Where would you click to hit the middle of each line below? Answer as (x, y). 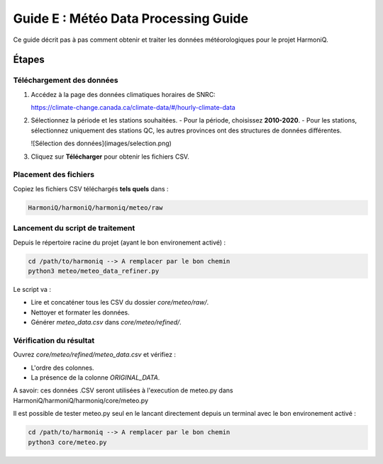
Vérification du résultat (54, 340)
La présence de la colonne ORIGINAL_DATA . (95, 377)
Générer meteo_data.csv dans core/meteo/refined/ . (106, 322)
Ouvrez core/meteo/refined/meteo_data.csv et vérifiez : (95, 355)
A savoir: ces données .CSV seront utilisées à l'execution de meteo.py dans (123, 390)
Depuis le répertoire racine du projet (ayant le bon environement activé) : (120, 242)
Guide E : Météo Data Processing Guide (131, 18)
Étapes (29, 60)
